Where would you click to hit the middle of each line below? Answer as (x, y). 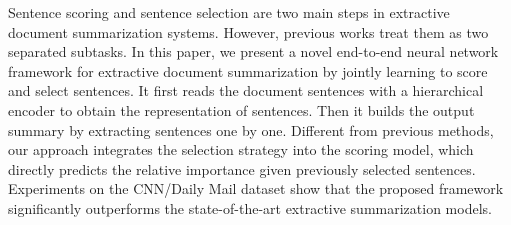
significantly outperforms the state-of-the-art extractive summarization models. (250, 207)
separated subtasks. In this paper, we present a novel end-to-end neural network (253, 51)
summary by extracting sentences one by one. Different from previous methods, (251, 129)
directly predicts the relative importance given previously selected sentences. (242, 168)
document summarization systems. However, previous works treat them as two (248, 31)
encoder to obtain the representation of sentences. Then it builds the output (241, 109)
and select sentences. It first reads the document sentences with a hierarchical (246, 90)
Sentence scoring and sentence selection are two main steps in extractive (229, 12)
